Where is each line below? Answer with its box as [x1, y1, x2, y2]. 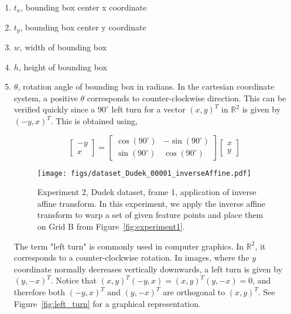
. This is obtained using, [50, 115, 138, 127]
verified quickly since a [13, 103, 95, 115]
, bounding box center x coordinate [20, 1, 147, 13]
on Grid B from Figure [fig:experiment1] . [37, 220, 185, 233]
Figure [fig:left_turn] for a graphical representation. [13, 297, 201, 309]
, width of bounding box [19, 41, 107, 53]
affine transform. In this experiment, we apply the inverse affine [37, 197, 266, 209]
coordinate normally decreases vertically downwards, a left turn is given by [13, 262, 283, 275]
